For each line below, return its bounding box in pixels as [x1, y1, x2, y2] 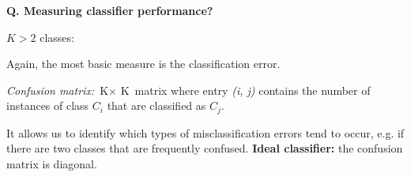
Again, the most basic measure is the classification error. [6, 55, 281, 72]
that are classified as [107, 97, 206, 114]
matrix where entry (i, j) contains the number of [134, 81, 371, 98]
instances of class [6, 97, 89, 114]
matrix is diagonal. [6, 156, 97, 172]
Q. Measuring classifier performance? [6, 2, 213, 18]
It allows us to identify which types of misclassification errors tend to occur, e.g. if [6, 124, 405, 141]
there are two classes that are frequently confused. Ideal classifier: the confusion [6, 140, 403, 156]
